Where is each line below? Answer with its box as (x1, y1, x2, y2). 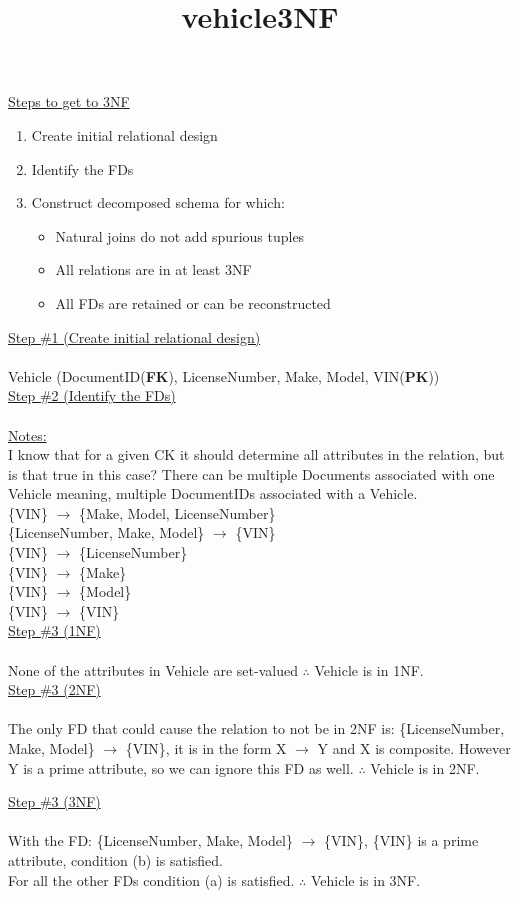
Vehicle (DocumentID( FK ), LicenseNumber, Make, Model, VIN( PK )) (8, 365, 440, 386)
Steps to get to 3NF (8, 91, 130, 112)
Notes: (8, 424, 47, 445)
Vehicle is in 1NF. (314, 659, 424, 680)
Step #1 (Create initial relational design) (8, 326, 261, 347)
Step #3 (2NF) (8, 679, 101, 700)
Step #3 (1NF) (8, 620, 101, 641)
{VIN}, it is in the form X (125, 738, 287, 758)
